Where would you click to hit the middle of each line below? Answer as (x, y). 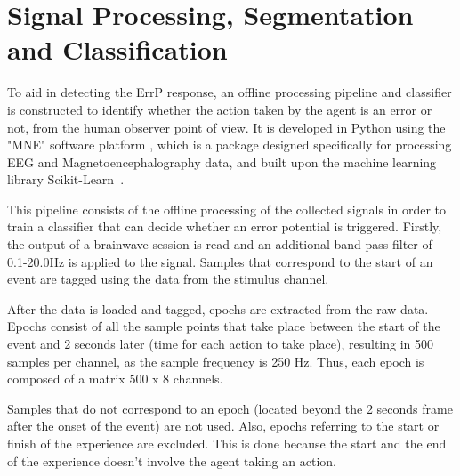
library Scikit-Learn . (66, 179)
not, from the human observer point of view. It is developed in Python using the (226, 127)
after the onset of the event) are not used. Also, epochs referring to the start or (223, 426)
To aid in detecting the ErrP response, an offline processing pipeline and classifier (230, 92)
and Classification (117, 49)
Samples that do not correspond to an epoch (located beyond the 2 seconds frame (230, 408)
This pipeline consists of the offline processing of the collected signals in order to (227, 209)
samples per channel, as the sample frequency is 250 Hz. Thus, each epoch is (216, 361)
